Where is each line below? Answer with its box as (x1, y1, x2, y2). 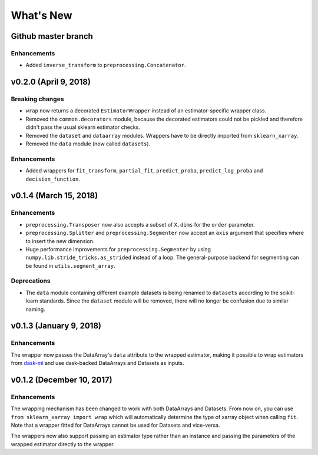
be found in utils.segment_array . (25, 262, 115, 269)
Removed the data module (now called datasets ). (25, 140, 151, 147)
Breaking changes (11, 95, 64, 103)
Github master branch (11, 31, 94, 41)
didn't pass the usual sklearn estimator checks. (25, 124, 141, 131)
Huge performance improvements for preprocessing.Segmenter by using (25, 245, 211, 253)
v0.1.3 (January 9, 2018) (11, 321, 101, 331)
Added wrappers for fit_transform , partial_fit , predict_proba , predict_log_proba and (25, 167, 263, 174)
